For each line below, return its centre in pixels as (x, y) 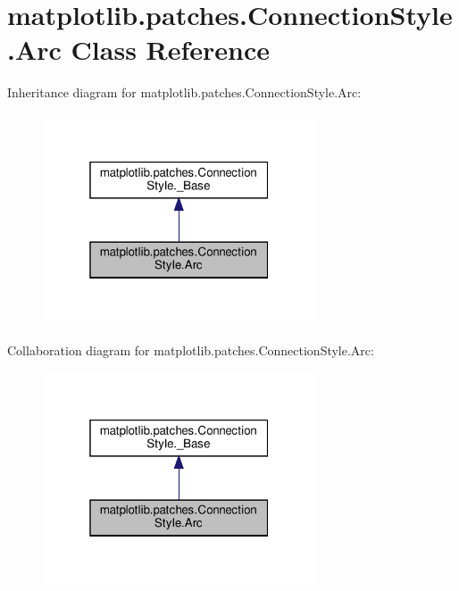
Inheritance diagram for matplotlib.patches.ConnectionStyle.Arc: (184, 92)
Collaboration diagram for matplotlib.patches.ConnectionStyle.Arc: (191, 350)
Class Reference (171, 50)
